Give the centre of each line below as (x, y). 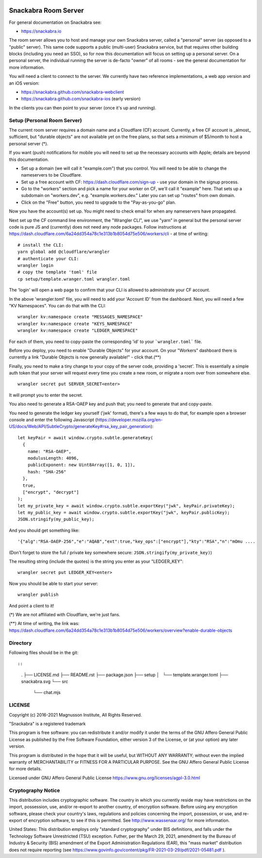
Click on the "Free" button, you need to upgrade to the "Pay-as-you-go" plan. (98, 202)
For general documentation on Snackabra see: (55, 22)
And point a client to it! (32, 606)
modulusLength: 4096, (53, 458)
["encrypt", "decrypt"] (51, 492)
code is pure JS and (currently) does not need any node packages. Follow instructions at (98, 227)
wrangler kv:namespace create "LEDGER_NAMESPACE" (78, 331)
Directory (20, 643)
